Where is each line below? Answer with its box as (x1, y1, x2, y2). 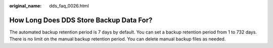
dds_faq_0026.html (49, 3, 89, 8)
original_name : (9, 3, 42, 8)
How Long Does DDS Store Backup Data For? (9, 15, 153, 24)
